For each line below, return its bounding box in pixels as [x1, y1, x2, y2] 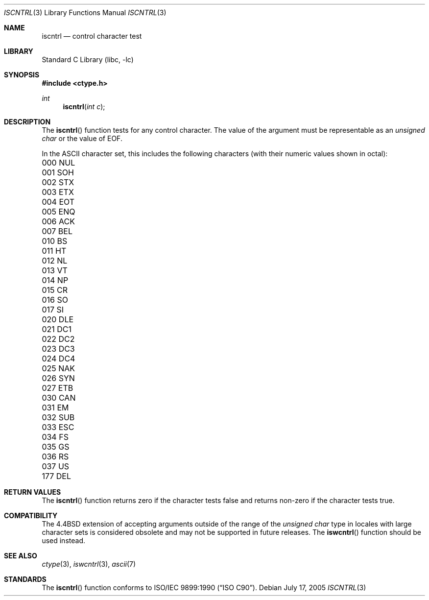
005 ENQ [42, 207, 75, 216]
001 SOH [42, 168, 74, 177]
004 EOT [42, 197, 75, 207]
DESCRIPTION [4, 118, 51, 126]
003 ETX [42, 187, 74, 197]
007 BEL [42, 226, 72, 236]
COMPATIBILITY [4, 511, 58, 520]
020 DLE [42, 314, 74, 324]
